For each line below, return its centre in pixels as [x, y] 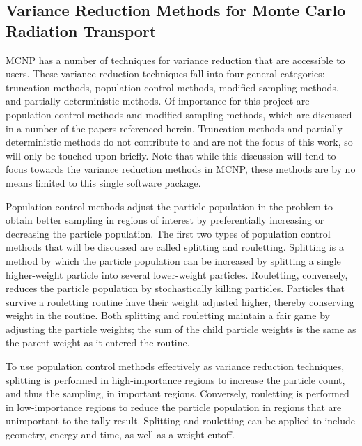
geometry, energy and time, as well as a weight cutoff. [120, 435]
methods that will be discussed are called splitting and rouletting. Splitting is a [175, 247]
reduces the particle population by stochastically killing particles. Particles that [175, 288]
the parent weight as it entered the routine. [98, 343]
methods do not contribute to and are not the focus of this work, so [208, 142]
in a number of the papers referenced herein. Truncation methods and [155, 128]
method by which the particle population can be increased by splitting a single [173, 260]
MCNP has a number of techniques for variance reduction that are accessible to [175, 60]
